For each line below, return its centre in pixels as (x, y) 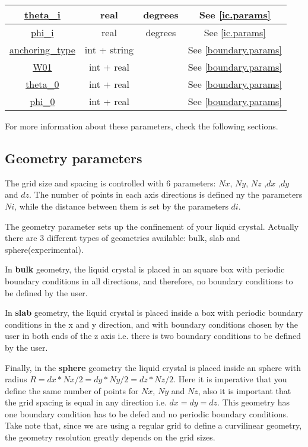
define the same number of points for (72, 390)
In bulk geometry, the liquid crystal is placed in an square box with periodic (145, 269)
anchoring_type (42, 50)
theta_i (42, 15)
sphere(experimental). (44, 249)
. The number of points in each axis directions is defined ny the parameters (166, 194)
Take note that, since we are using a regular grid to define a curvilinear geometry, (153, 425)
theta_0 (42, 84)
